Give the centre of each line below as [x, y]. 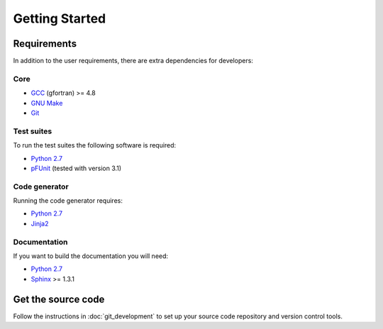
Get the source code [59, 299]
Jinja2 [40, 223]
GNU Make [47, 103]
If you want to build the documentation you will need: [91, 256]
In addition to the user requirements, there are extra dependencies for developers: [133, 61]
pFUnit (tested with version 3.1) [76, 168]
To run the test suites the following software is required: [95, 145]
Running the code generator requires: [68, 201]
